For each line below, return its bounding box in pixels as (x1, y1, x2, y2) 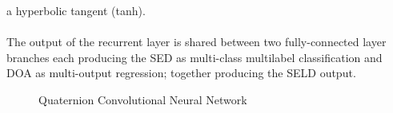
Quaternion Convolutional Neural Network (38, 91, 247, 107)
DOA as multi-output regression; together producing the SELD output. (6, 64, 356, 81)
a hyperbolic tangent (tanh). (6, 2, 146, 18)
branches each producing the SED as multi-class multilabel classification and (6, 49, 383, 65)
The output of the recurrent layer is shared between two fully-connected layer (6, 33, 387, 50)
